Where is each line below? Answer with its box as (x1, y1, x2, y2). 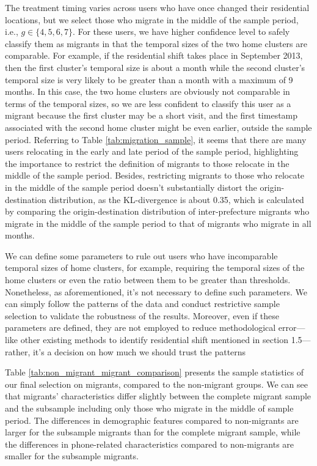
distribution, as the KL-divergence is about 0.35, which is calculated (49, 193, 304, 205)
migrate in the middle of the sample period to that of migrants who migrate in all (5, 216, 312, 229)
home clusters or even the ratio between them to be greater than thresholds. (5, 273, 291, 286)
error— (278, 321, 305, 334)
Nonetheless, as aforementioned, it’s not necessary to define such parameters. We (5, 285, 307, 298)
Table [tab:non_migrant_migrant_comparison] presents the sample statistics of (5, 366, 304, 379)
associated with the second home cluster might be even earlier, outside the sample (5, 120, 312, 133)
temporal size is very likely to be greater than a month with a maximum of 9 (5, 73, 293, 86)
